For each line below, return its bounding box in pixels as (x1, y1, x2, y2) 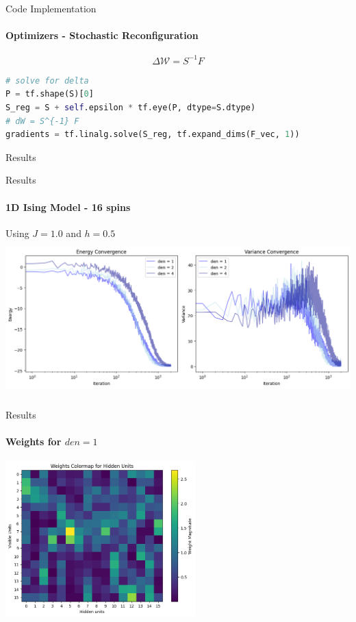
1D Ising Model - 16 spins (5, 199, 131, 214)
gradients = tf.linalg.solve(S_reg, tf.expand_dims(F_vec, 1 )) (5, 129, 300, 140)
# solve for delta (5, 75, 89, 86)
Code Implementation (5, 1, 97, 15)
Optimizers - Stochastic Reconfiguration (5, 28, 199, 42)
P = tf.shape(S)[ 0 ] (5, 89, 94, 99)
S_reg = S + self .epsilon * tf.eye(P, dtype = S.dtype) (5, 103, 256, 113)
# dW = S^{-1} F (5, 116, 79, 126)
